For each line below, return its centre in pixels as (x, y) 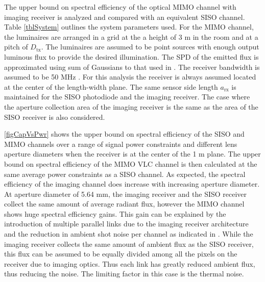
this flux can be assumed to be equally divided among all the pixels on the (121, 254)
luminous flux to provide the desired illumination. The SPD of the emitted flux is (131, 56)
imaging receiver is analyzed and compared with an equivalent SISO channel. (125, 17)
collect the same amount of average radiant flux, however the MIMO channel (124, 204)
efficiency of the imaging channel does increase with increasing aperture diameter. (132, 184)
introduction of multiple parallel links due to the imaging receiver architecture (126, 224)
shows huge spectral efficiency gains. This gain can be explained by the (115, 213)
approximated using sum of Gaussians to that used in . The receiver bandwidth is (132, 67)
